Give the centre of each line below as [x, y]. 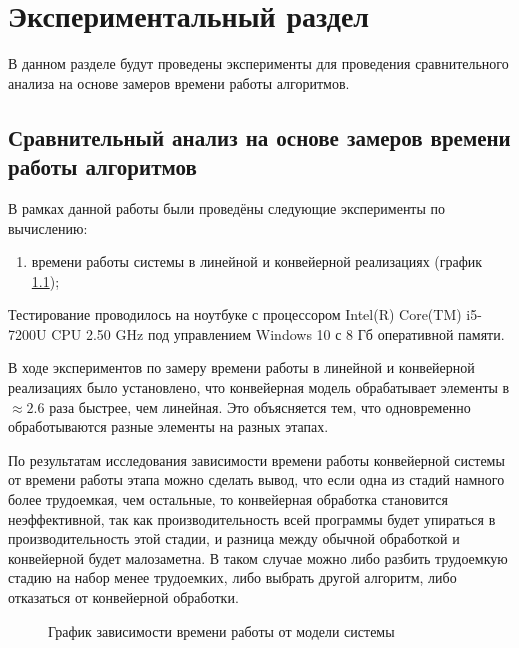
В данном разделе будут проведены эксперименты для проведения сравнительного [258, 63]
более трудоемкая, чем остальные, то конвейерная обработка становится [228, 499]
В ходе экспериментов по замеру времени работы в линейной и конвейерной [241, 367]
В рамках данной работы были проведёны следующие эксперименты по [227, 207]
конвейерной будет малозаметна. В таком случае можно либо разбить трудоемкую [258, 557]
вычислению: [48, 227]
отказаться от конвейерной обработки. [123, 597]
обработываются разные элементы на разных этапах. [168, 426]
